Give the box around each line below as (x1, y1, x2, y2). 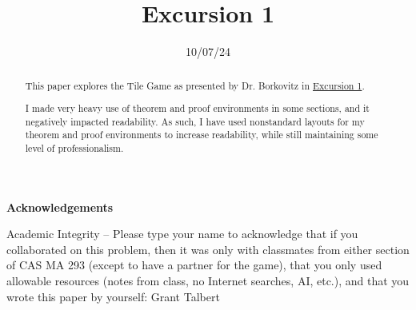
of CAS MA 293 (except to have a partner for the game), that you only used (6, 256, 382, 273)
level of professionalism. (25, 141, 124, 155)
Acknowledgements (6, 198, 114, 215)
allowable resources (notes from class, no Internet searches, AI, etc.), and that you (6, 272, 410, 289)
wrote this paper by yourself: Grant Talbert (6, 288, 220, 304)
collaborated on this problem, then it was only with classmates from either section (6, 240, 410, 257)
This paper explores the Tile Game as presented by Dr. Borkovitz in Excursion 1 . (25, 78, 365, 92)
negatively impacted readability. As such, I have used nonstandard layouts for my (25, 114, 365, 128)
